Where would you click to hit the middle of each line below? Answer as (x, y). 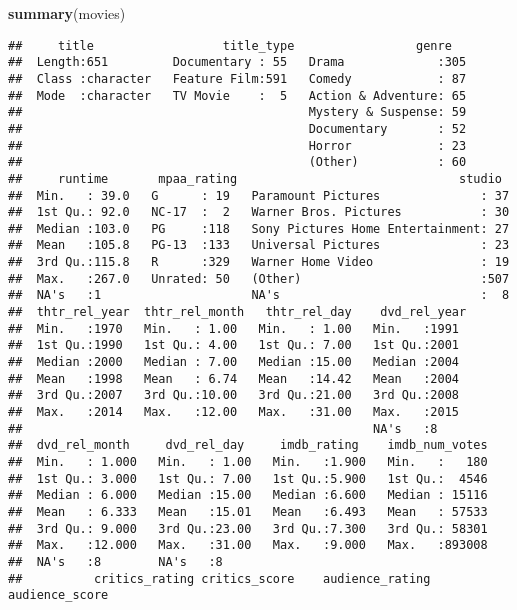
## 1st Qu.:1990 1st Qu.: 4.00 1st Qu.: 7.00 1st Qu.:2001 (234, 345)
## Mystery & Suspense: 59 (237, 112)
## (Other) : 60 (237, 162)
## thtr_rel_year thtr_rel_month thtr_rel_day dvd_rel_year (237, 312)
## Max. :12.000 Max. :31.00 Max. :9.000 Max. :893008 (248, 545)
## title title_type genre (230, 45)
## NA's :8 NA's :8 (115, 561)
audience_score (58, 595)
